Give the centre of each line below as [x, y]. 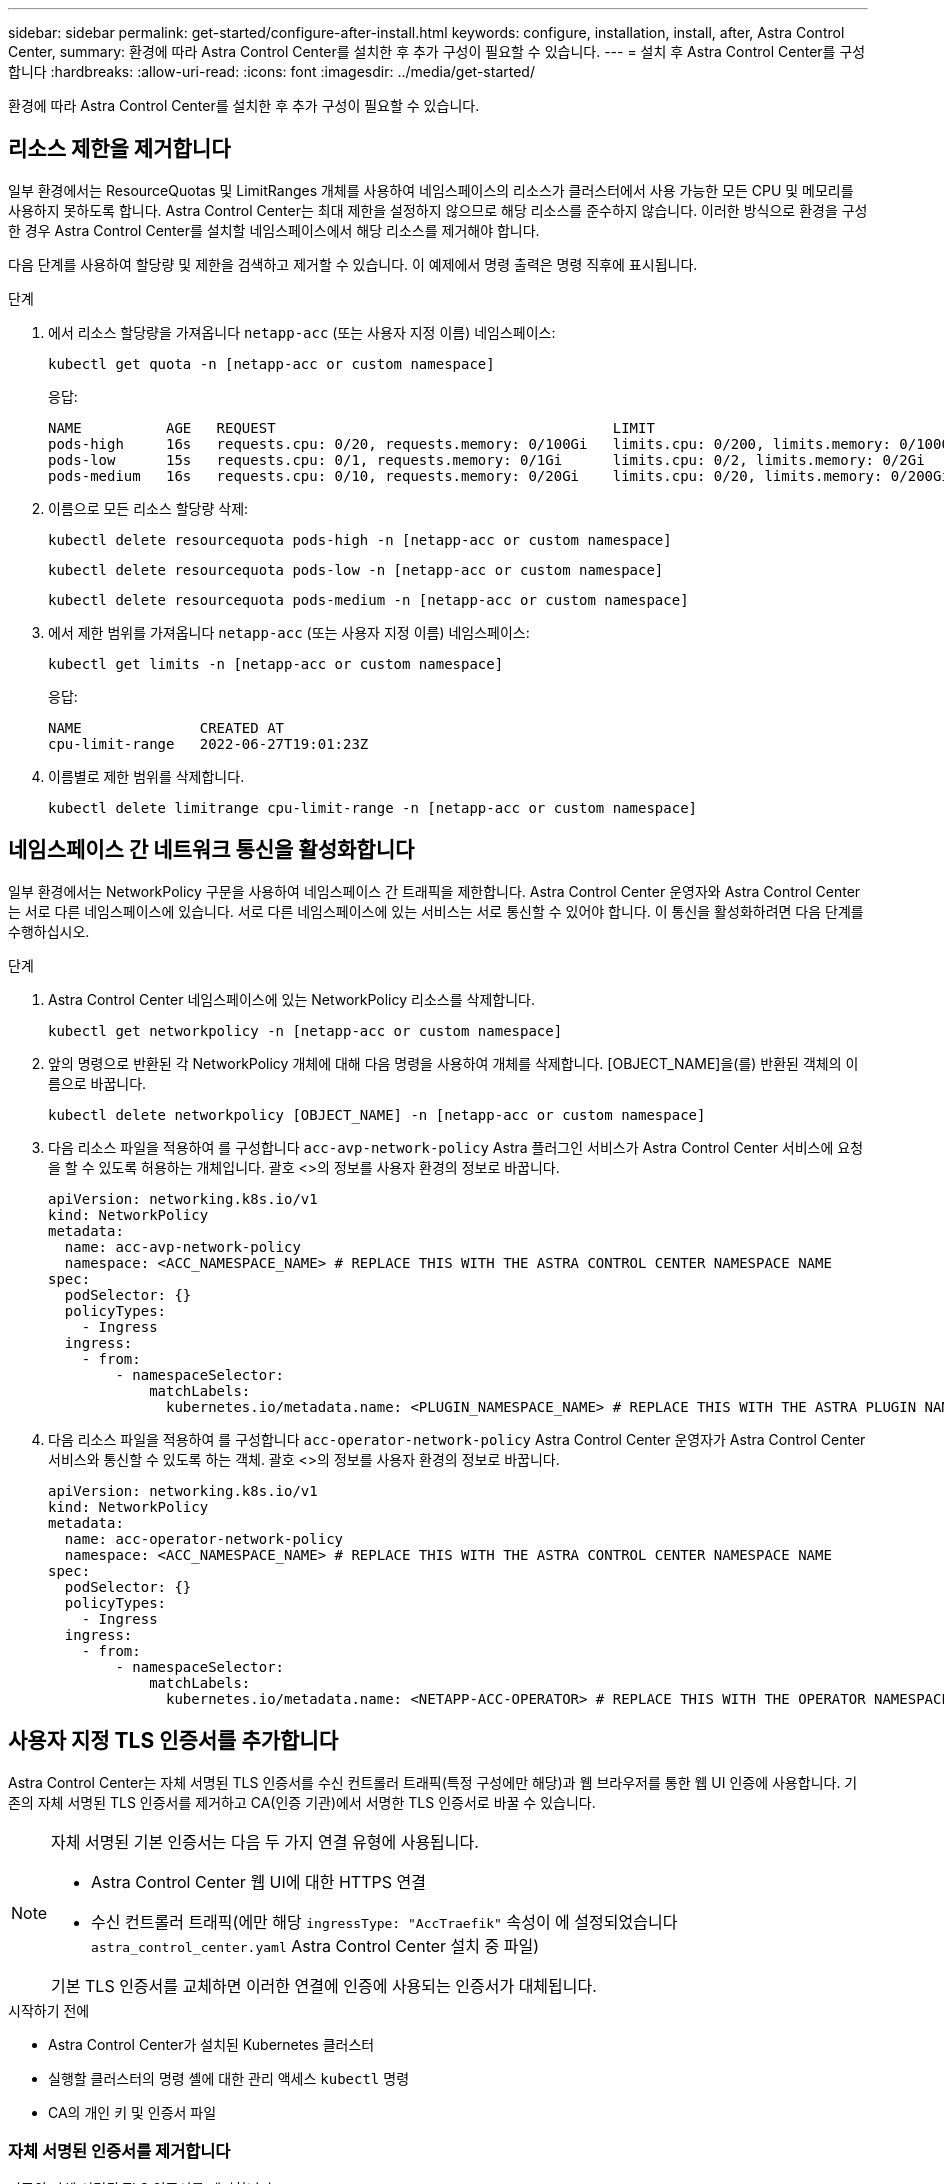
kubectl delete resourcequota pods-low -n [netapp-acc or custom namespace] [356, 569]
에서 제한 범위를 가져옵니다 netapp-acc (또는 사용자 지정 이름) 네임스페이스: [289, 632]
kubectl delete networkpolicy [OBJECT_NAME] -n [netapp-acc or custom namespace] [377, 1114]
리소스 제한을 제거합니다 [119, 149]
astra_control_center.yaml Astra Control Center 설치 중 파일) [315, 1945]
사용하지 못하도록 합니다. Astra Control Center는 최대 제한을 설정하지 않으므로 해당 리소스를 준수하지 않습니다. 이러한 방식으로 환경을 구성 [438, 210]
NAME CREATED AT [166, 727]
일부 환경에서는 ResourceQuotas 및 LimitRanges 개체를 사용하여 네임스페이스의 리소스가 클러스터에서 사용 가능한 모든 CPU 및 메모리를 [431, 190]
